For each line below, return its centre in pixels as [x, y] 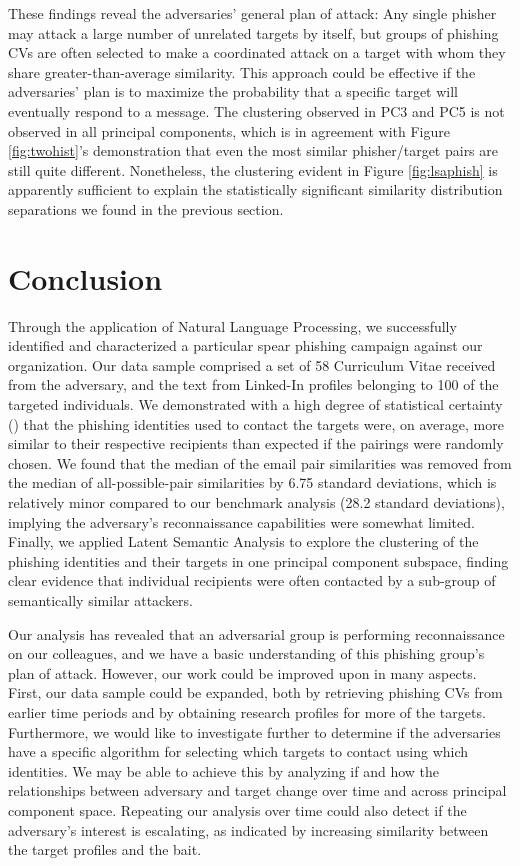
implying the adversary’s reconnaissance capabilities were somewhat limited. [241, 521]
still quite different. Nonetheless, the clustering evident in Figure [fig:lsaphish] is [253, 169]
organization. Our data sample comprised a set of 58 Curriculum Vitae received [252, 364]
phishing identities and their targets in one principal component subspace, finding [258, 560]
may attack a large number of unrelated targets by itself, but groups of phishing [253, 32]
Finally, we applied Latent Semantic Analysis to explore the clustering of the [243, 541]
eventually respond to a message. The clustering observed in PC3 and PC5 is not [256, 110]
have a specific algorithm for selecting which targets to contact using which [238, 751]
